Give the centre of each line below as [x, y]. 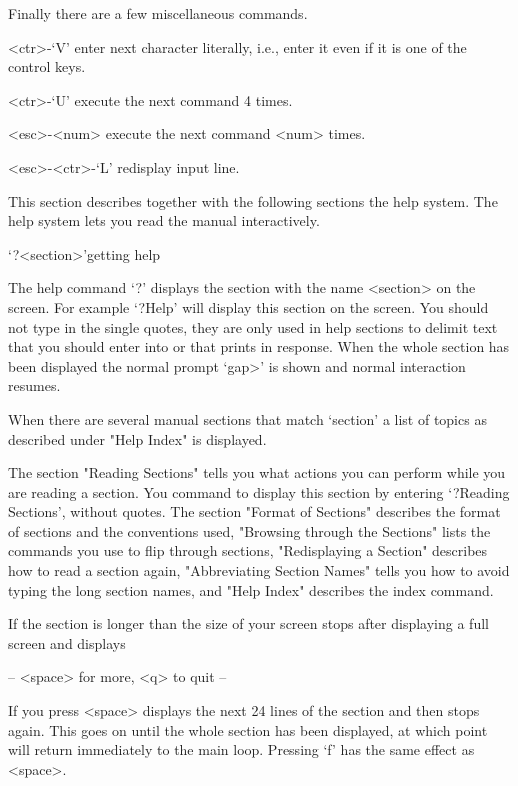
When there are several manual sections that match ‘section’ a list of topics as [247, 418]
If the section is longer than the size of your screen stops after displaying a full [248, 623]
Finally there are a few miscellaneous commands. [158, 13]
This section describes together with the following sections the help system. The [253, 200]
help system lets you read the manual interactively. [164, 220]
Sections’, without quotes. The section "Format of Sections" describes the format [254, 511]
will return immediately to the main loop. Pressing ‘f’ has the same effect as [241, 749]
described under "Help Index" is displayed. [137, 438]
